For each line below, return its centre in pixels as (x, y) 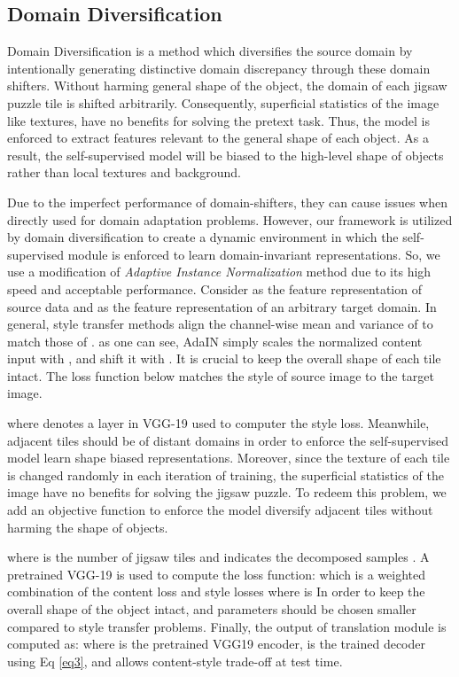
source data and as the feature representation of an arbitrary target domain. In (222, 306)
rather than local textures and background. (124, 172)
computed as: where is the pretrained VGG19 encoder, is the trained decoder (216, 644)
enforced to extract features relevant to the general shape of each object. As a (218, 138)
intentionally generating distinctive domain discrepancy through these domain (219, 68)
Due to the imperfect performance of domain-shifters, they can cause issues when (227, 202)
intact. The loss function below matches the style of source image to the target (221, 375)
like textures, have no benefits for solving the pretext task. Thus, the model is (218, 120)
